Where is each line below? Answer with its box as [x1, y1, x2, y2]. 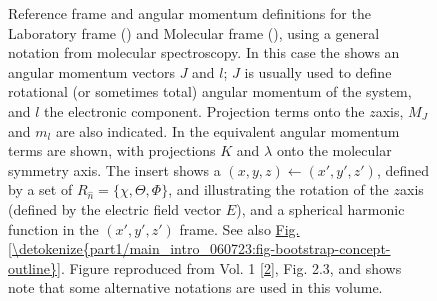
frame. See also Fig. [179, 218, 300, 239]
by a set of [8, 179, 73, 200]
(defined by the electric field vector [8, 198, 222, 219]
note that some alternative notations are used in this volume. [8, 277, 383, 298]
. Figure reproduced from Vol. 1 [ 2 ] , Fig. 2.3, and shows [60, 257, 402, 278]
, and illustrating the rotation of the [168, 179, 389, 200]
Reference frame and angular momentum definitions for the [8, 3, 371, 23]
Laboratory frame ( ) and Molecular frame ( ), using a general [8, 22, 380, 43]
